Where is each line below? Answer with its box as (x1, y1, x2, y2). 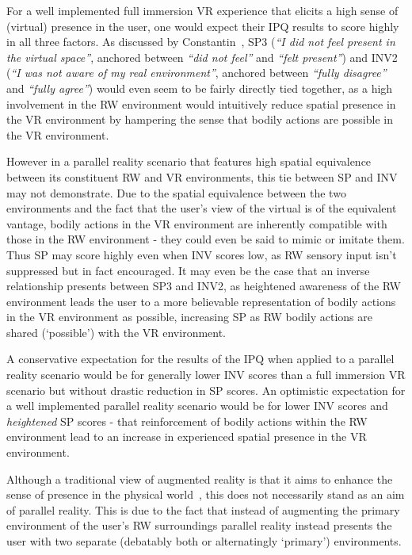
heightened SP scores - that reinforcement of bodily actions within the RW (6, 412, 368, 429)
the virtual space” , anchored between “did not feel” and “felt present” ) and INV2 (6, 48, 398, 65)
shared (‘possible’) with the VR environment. (6, 323, 227, 340)
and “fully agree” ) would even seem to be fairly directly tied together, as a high (6, 79, 393, 96)
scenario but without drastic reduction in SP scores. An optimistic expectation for (6, 381, 406, 398)
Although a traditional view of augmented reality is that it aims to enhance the (6, 470, 393, 487)
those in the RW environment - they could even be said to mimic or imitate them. (6, 231, 405, 247)
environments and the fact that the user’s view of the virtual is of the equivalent (6, 200, 397, 216)
